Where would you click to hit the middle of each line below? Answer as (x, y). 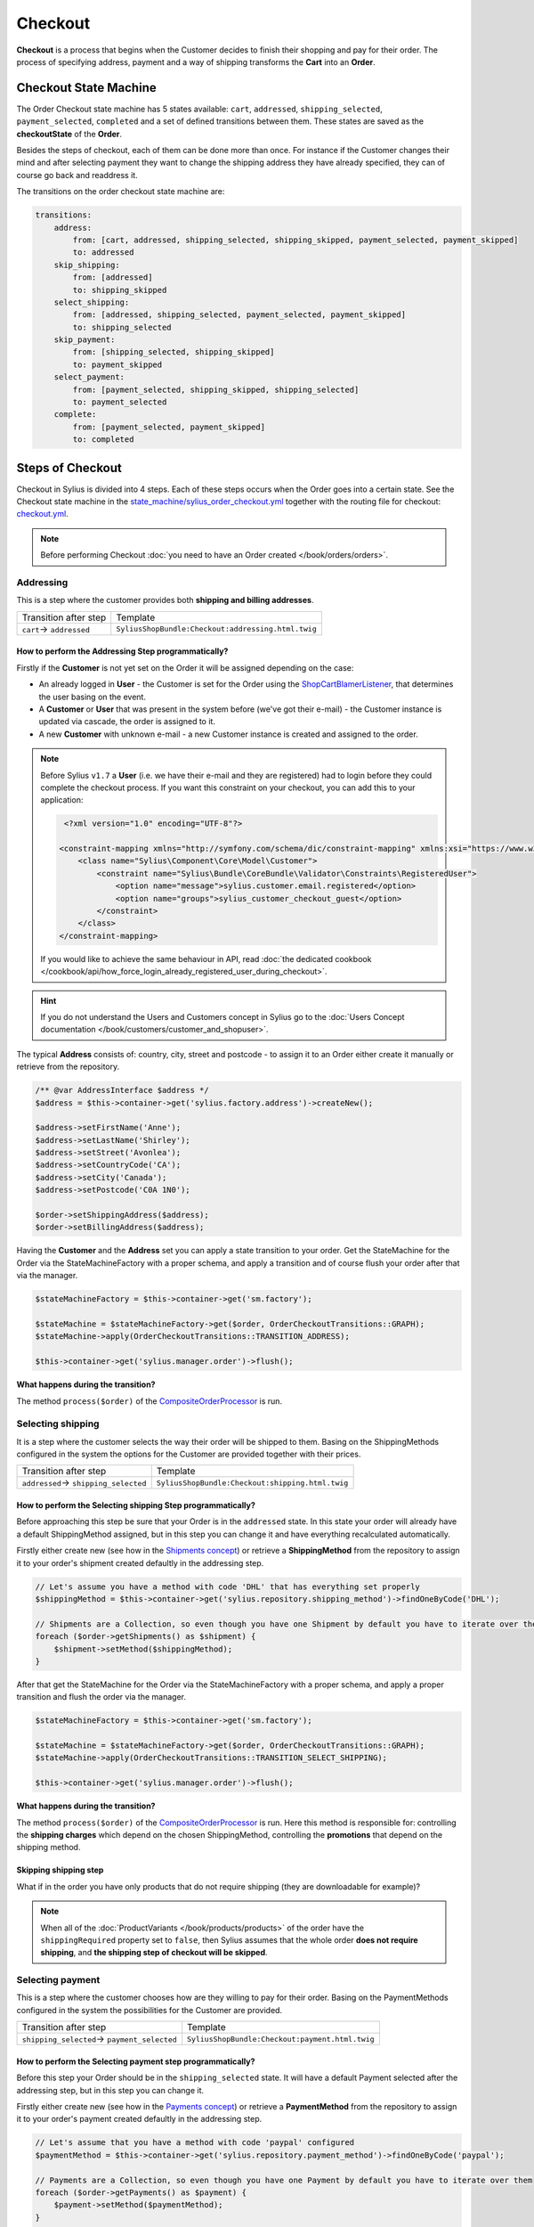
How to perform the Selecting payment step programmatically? (136, 2061)
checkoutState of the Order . (69, 134)
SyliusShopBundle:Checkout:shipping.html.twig (252, 1483)
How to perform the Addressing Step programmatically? (122, 651)
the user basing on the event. (93, 697)
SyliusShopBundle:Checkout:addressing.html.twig (217, 629)
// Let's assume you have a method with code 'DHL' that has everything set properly (227, 1587)
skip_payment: (85, 340)
